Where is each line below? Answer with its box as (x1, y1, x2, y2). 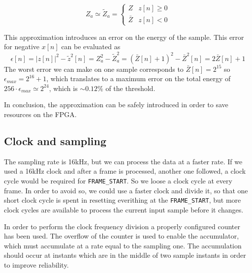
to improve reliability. (4, 259, 69, 270)
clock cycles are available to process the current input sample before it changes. (4, 204, 244, 214)
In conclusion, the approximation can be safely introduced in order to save (4, 99, 228, 110)
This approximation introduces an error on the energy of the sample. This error (4, 31, 244, 42)
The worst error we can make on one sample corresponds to (4, 63, 184, 74)
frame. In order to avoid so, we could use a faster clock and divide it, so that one (4, 185, 248, 195)
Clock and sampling (4, 133, 107, 149)
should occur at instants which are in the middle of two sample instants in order (4, 250, 246, 260)
